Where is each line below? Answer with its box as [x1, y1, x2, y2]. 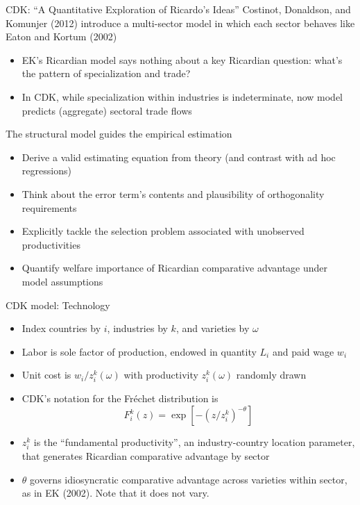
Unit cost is [22, 367, 71, 382]
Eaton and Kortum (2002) [6, 29, 117, 44]
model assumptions [22, 274, 103, 288]
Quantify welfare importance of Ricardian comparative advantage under [22, 260, 328, 275]
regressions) [22, 163, 71, 178]
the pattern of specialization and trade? [22, 66, 191, 81]
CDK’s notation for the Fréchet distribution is [22, 391, 218, 406]
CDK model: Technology [6, 297, 110, 312]
